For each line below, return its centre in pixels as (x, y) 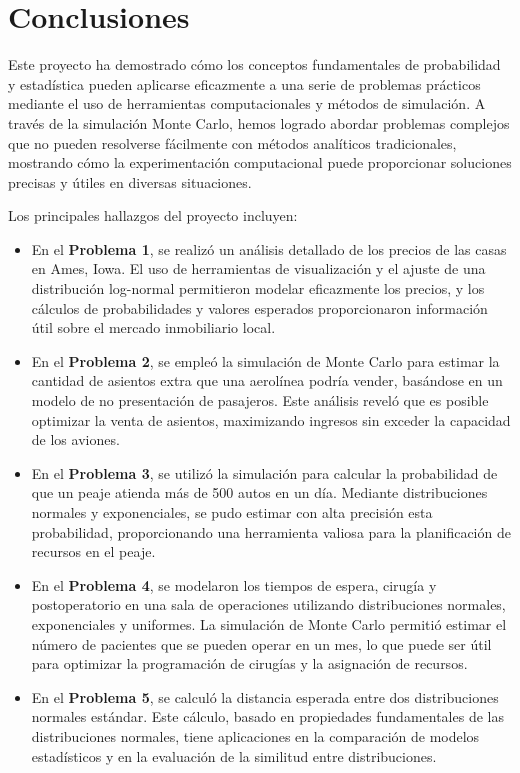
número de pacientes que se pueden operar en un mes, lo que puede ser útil (261, 643)
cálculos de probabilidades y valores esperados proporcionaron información (259, 307)
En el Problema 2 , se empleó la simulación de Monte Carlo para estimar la (265, 360)
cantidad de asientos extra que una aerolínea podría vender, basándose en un (267, 380)
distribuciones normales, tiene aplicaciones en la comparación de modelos (255, 735)
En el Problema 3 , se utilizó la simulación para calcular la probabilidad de (264, 472)
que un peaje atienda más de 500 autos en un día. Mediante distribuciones (259, 492)
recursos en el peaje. (93, 551)
